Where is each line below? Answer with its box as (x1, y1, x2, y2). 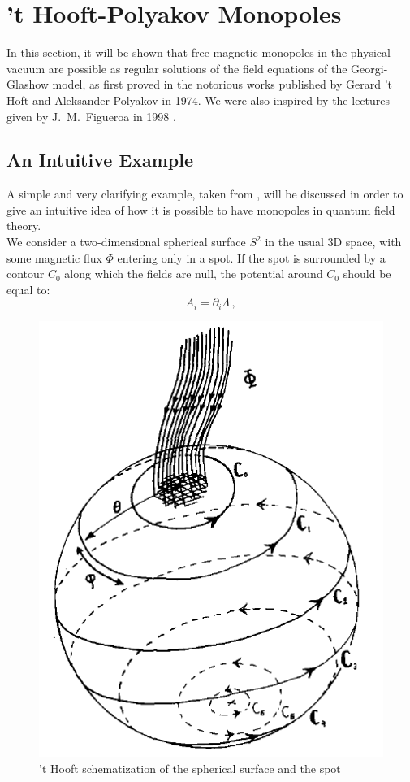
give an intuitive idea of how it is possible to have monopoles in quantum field (6, 201, 395, 218)
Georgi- (351, 59, 388, 76)
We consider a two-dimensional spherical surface (6, 233, 246, 250)
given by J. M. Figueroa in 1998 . (6, 107, 176, 124)
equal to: (6, 280, 50, 298)
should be (343, 265, 391, 282)
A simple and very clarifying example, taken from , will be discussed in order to (6, 185, 404, 202)
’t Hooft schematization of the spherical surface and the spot (39, 759, 341, 776)
